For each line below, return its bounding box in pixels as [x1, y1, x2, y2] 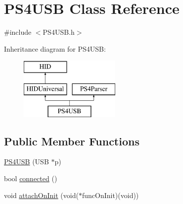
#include [4, 27, 32, 37]
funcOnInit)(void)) [82, 190, 139, 200]
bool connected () [4, 173, 57, 184]
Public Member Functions [4, 133, 139, 148]
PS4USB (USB [4, 156, 49, 167]
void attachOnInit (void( [4, 190, 79, 200]
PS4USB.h [43, 27, 75, 37]
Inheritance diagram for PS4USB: [4, 43, 106, 54]
